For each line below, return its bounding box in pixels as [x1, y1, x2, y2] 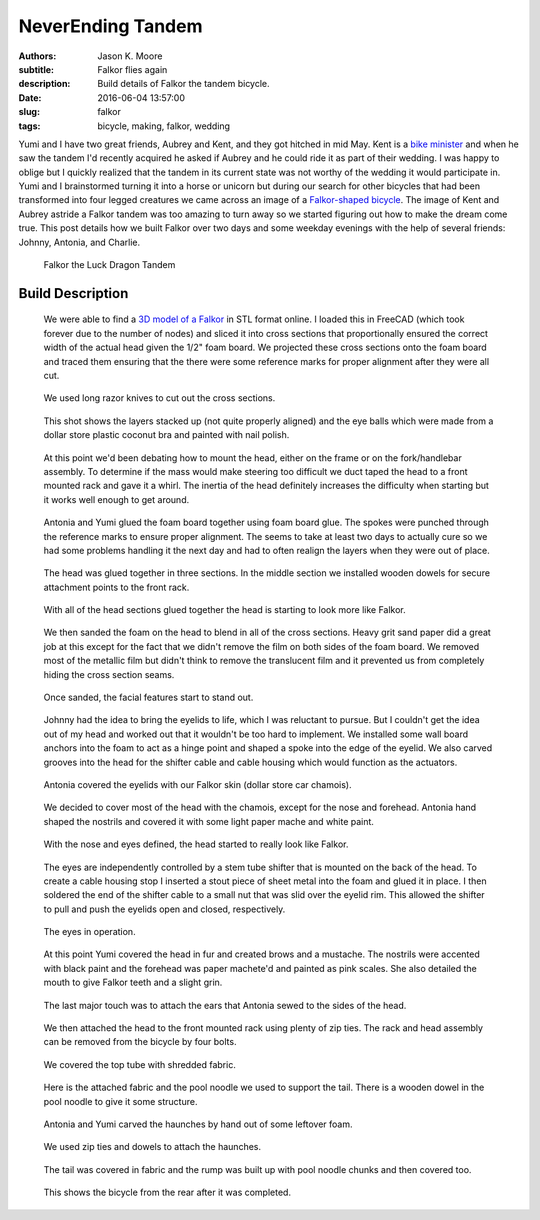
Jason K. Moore [97, 50, 163, 62]
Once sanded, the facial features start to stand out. [43, 691, 254, 704]
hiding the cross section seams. [43, 668, 175, 680]
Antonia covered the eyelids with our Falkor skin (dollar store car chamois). [43, 778, 352, 790]
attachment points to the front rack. [43, 581, 190, 593]
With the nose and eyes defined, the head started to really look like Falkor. [43, 838, 349, 850]
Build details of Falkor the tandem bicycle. [97, 78, 270, 90]
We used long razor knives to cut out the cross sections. [43, 392, 276, 404]
